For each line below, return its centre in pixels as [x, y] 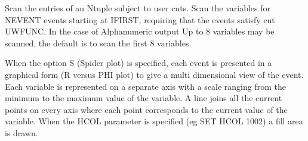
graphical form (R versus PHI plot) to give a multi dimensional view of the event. [154, 74]
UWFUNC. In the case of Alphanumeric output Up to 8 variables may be [140, 31]
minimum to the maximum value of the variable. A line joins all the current [144, 98]
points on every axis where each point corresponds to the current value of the [146, 109]
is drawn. [21, 132]
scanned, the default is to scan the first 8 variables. [98, 43]
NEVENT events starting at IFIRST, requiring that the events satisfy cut [140, 19]
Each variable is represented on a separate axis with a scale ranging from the [145, 86]
